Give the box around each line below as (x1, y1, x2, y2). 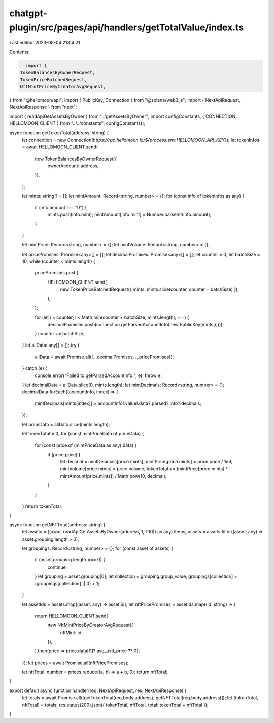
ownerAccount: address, (47, 163, 99, 169)
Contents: (9, 49, 30, 55)
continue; (47, 564, 67, 570)
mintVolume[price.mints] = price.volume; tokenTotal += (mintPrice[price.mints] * (60, 465, 228, 472)
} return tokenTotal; (22, 503, 62, 509)
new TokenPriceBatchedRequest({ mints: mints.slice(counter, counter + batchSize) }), (60, 286, 239, 292)
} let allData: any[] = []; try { (22, 342, 80, 348)
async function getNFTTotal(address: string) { (9, 521, 106, 528)
